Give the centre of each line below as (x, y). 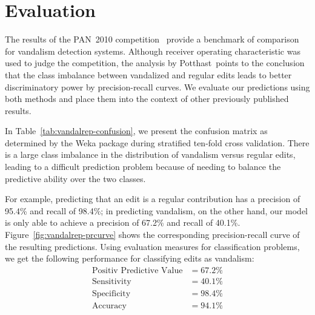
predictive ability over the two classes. (75, 178)
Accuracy (109, 306)
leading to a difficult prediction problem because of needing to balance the (143, 167)
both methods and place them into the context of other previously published (147, 99)
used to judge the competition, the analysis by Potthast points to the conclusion (155, 63)
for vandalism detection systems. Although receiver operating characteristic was (153, 51)
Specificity (111, 293)
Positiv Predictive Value (138, 270)
